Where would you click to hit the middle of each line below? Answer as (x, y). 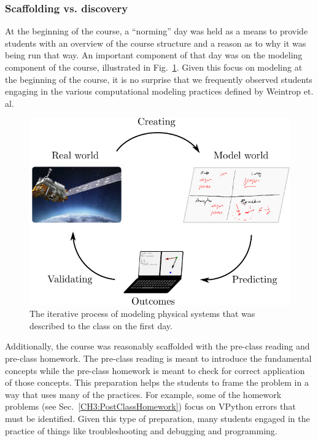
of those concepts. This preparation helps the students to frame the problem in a (157, 382)
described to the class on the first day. (101, 325)
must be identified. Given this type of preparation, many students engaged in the (157, 418)
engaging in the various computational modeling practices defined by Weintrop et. (159, 91)
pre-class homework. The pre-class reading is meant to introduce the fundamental (158, 358)
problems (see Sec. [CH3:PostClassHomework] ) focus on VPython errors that (150, 406)
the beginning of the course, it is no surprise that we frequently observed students (159, 79)
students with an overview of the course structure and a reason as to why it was (156, 43)
